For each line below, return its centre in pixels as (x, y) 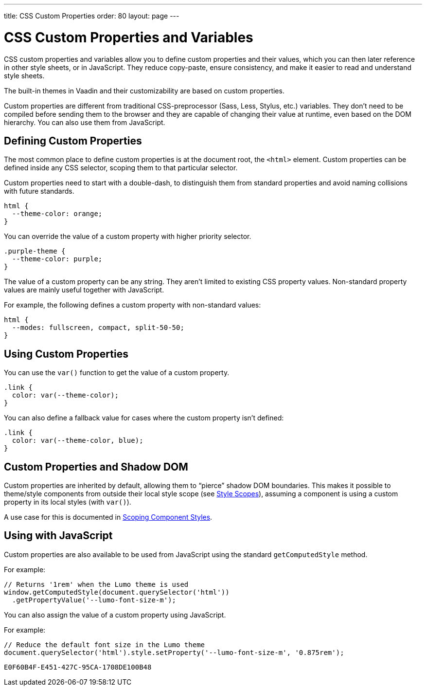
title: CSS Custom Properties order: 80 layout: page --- (92, 16)
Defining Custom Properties (73, 141)
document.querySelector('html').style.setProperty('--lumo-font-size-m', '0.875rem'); (174, 652)
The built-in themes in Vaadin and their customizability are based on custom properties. (144, 91)
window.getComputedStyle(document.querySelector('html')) (117, 592)
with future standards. (39, 191)
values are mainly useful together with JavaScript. (84, 290)
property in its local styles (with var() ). (68, 502)
